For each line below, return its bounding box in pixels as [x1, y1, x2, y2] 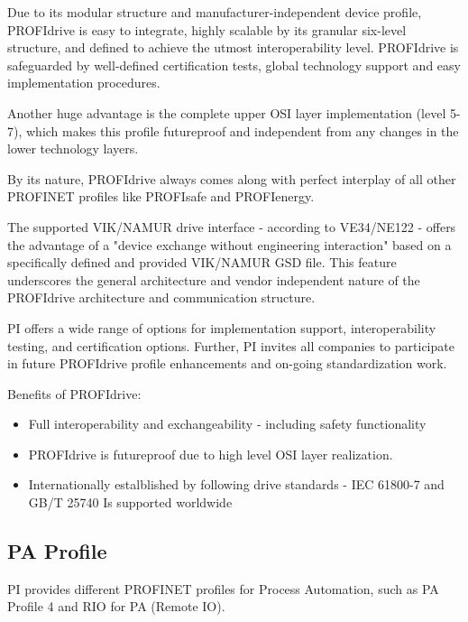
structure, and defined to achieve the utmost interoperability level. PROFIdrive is [7, 38, 459, 57]
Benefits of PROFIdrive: [7, 384, 142, 403]
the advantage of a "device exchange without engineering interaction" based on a [7, 235, 452, 254]
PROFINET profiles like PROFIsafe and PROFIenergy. [7, 187, 315, 206]
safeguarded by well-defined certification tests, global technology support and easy [7, 55, 461, 74]
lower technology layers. [7, 139, 139, 158]
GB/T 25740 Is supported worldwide [28, 493, 233, 512]
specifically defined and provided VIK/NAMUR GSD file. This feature [7, 253, 397, 272]
